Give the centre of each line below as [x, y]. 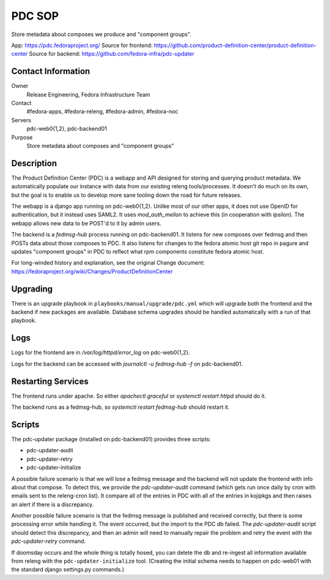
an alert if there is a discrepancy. [53, 504]
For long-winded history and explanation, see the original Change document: [108, 263]
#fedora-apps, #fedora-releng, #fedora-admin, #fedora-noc [102, 112]
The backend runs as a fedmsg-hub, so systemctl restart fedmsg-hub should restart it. [120, 407]
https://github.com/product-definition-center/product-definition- [235, 45]
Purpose [22, 137]
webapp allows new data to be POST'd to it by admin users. [86, 223]
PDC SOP [35, 16]
